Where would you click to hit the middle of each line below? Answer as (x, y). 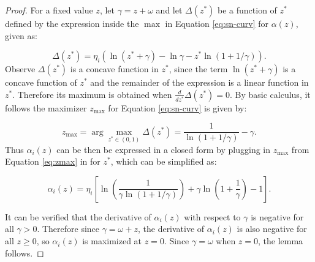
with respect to (212, 216)
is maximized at (112, 241)
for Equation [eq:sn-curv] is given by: (177, 107)
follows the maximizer (46, 107)
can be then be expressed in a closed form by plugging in (164, 149)
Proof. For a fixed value (49, 10)
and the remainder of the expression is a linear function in (199, 82)
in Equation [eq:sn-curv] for (217, 23)
